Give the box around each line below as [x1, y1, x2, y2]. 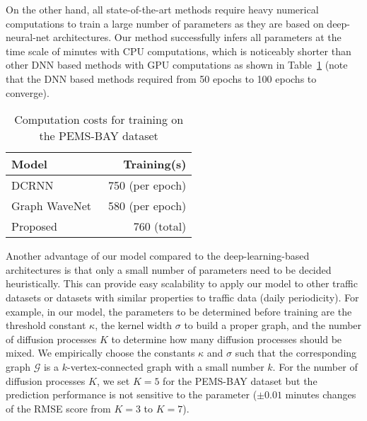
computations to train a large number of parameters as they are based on [6, 16, 324, 30]
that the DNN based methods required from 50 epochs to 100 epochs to [6, 71, 317, 86]
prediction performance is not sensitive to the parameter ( [6, 387, 257, 402]
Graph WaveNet [11, 197, 92, 214]
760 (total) [133, 218, 187, 235]
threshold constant [6, 318, 86, 333]
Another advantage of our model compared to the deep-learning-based [6, 248, 310, 263]
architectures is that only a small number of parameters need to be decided [6, 262, 332, 277]
